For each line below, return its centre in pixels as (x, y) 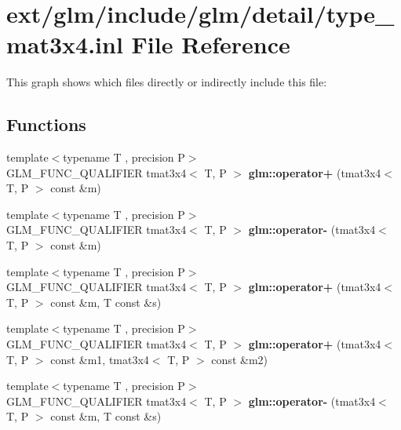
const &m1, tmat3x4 (100, 359)
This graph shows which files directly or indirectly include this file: (167, 82)
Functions (46, 124)
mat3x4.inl (65, 44)
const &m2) (239, 359)
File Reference (211, 44)
